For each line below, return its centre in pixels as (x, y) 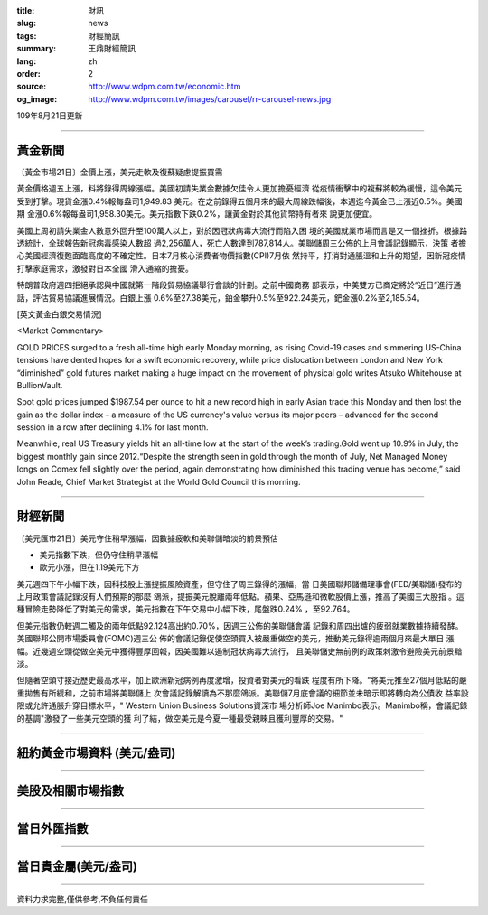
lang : (27, 61)
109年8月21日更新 (50, 116)
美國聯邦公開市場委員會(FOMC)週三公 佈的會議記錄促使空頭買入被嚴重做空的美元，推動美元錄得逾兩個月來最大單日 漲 (235, 639)
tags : (27, 35)
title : (26, 10)
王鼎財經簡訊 (112, 49)
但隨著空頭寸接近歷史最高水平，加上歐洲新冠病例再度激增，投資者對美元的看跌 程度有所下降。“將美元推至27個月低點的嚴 (242, 680)
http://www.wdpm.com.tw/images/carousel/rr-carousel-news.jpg (210, 98)
